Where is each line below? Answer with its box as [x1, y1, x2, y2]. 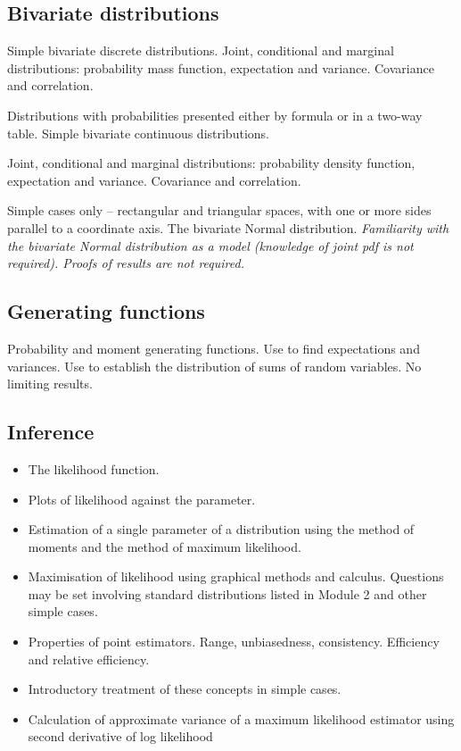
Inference [7, 418, 95, 446]
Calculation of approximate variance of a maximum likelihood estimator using [28, 709, 455, 728]
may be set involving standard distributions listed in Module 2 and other [28, 584, 427, 603]
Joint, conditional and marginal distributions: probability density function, [7, 154, 416, 172]
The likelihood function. [28, 459, 160, 478]
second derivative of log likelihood [28, 727, 213, 746]
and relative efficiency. [28, 649, 150, 668]
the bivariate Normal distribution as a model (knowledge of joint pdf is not [7, 236, 414, 255]
